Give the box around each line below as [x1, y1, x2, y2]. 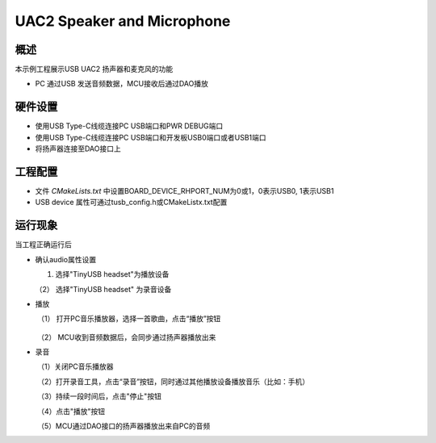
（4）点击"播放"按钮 [36, 406, 106, 416]
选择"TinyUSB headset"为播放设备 [55, 270, 170, 279]
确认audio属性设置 [35, 254, 97, 264]
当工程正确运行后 [15, 240, 72, 249]
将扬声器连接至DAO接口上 [35, 144, 121, 153]
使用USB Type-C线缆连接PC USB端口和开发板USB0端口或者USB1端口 [35, 132, 266, 142]
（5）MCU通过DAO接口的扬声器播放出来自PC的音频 [36, 421, 211, 431]
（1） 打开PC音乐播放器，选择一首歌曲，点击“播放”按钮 [36, 314, 221, 324]
